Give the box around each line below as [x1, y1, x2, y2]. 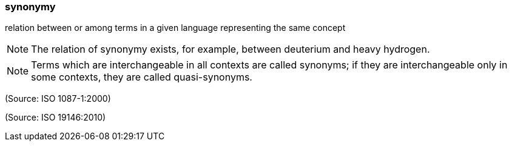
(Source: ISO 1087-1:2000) [5, 93, 111, 104]
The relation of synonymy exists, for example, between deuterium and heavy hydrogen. [31, 43, 430, 56]
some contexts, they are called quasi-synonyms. [31, 71, 252, 84]
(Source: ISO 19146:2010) [5, 112, 106, 123]
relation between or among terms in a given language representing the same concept [5, 22, 346, 33]
